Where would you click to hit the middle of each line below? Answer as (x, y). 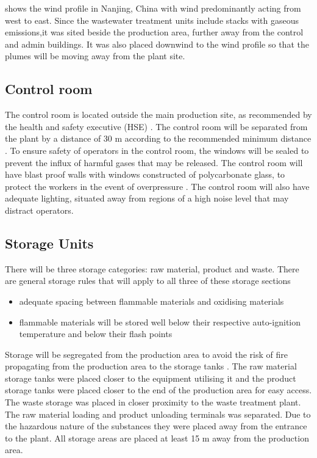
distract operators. (39, 210)
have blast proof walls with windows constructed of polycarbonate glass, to (145, 174)
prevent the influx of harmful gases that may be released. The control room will (154, 162)
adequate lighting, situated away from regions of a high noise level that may (147, 198)
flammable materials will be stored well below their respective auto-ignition (160, 322)
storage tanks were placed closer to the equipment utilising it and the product (151, 378)
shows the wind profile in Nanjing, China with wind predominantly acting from (153, 8)
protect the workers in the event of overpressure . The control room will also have (157, 186)
